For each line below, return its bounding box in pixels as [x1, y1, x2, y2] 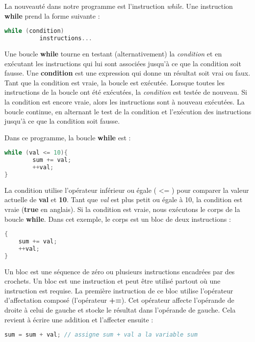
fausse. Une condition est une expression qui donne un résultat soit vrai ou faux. [4, 68, 251, 78]
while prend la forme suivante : [4, 10, 100, 21]
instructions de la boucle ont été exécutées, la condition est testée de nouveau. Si [4, 87, 247, 97]
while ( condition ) [4, 27, 64, 35]
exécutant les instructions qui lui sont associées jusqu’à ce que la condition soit [4, 58, 241, 68]
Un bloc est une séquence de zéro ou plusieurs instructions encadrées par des [4, 266, 235, 276]
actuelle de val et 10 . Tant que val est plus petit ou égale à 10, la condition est [4, 194, 243, 205]
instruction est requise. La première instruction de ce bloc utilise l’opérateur [4, 285, 233, 295]
